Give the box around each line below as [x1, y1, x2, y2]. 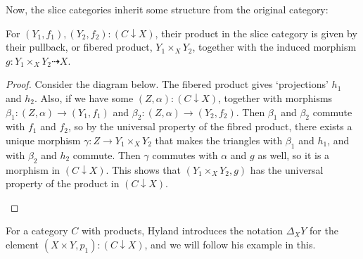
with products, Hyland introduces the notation [81, 223, 284, 238]
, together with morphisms [218, 90, 333, 105]
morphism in [6, 162, 60, 177]
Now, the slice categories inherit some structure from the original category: [6, 2, 329, 16]
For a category [6, 223, 68, 238]
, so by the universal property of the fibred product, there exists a [68, 119, 352, 134]
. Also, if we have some [34, 90, 134, 105]
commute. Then [72, 147, 141, 162]
